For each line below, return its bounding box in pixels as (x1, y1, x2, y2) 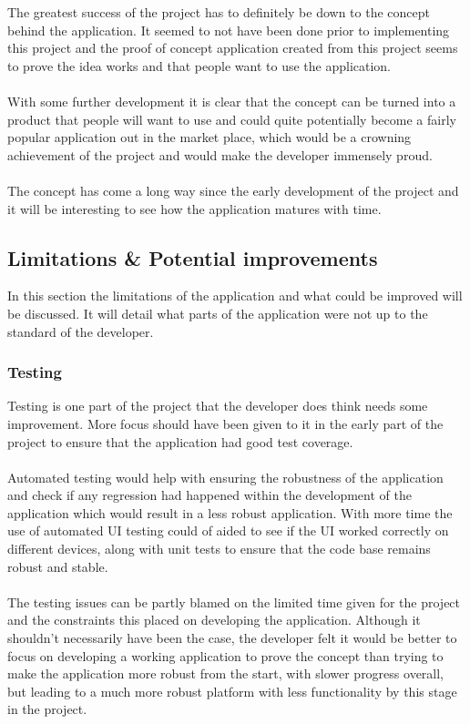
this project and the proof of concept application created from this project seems (7, 38, 458, 57)
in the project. (7, 699, 87, 719)
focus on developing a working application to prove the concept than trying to (7, 646, 444, 665)
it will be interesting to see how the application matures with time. (7, 199, 382, 218)
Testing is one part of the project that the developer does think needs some (7, 396, 428, 415)
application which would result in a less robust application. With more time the (7, 503, 453, 522)
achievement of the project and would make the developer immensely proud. (7, 145, 433, 164)
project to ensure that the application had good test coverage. (7, 432, 353, 451)
